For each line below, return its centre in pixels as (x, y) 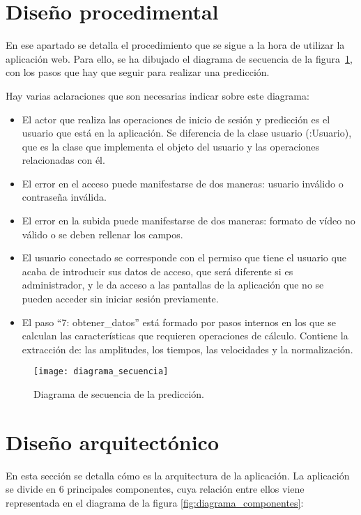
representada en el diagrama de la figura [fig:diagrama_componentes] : (155, 502)
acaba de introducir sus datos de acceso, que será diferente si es (158, 271)
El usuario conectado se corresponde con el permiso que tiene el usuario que (184, 257)
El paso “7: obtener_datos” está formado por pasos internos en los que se (179, 322)
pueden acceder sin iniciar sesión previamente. (120, 299)
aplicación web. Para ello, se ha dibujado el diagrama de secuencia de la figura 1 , (179, 58)
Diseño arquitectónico (112, 441)
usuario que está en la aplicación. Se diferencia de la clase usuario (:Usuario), (187, 133)
